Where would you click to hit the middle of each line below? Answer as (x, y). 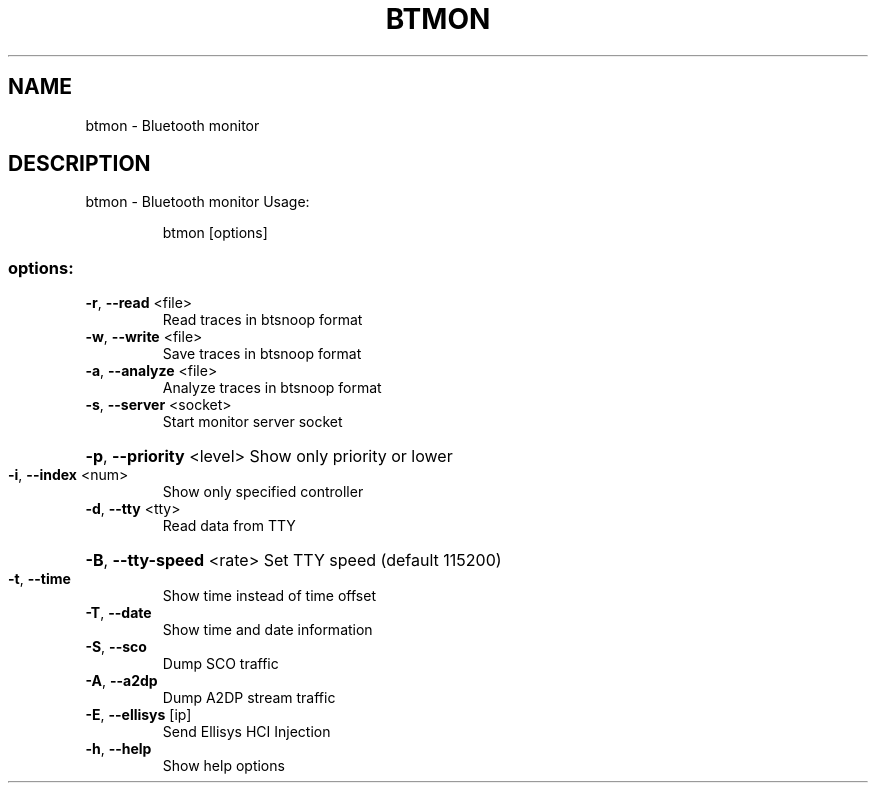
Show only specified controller (263, 492)
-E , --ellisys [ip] (138, 715)
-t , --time (39, 579)
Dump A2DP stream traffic (249, 698)
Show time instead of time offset (269, 596)
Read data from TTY (229, 526)
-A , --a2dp (121, 681)
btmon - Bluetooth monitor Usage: (197, 202)
